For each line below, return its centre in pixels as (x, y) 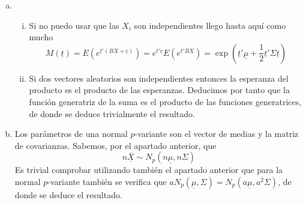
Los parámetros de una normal (71, 134)
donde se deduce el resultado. (68, 194)
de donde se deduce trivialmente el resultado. (112, 113)
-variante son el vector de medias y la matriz (217, 134)
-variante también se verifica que (107, 181)
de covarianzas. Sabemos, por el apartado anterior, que (115, 145)
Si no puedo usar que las (74, 25)
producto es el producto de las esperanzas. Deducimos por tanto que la (159, 90)
